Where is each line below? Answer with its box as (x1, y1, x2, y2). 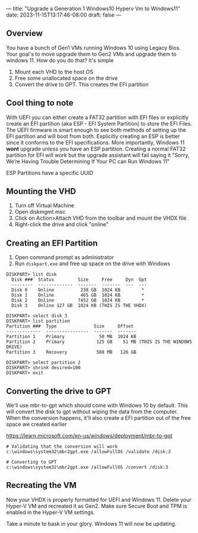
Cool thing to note (6, 98, 74, 108)
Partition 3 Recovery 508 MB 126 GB (6, 349, 136, 355)
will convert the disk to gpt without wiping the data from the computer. (6, 408, 178, 415)
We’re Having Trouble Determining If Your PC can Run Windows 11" (6, 158, 170, 165)
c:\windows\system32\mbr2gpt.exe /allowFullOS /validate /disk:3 (6, 449, 171, 455)
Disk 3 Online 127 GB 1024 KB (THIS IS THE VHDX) (11, 303, 147, 309)
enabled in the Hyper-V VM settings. (6, 509, 95, 516)
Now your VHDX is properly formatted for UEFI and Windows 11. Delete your (6, 496, 191, 503)
